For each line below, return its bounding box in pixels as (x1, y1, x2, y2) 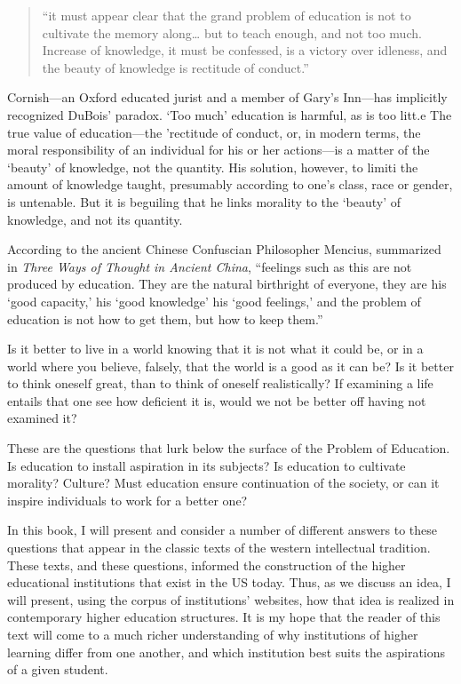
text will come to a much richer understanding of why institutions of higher (7, 625, 418, 643)
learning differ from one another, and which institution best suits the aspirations (7, 642, 446, 661)
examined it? (7, 409, 77, 427)
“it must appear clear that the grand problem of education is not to (42, 6, 411, 24)
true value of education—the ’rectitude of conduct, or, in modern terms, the (7, 123, 421, 141)
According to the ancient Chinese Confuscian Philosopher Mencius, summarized (7, 240, 441, 258)
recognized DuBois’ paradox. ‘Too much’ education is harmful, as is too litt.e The (7, 105, 452, 123)
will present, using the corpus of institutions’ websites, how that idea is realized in (7, 590, 455, 608)
